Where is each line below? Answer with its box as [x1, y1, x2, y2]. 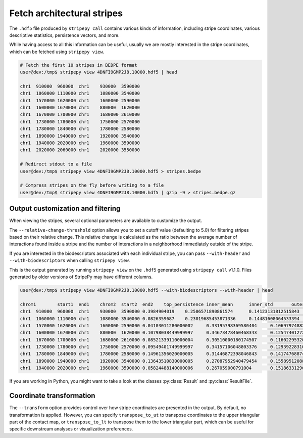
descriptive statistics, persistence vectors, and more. [9, 32, 120, 38]
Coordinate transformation [9, 391, 95, 400]
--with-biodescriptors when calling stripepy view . [9, 257, 130, 264]
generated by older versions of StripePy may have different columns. [9, 274, 153, 280]
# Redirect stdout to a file [20, 161, 92, 167]
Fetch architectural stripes [9, 8, 123, 19]
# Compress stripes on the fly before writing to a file [20, 183, 164, 188]
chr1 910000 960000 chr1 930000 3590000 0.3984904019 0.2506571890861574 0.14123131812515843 [20, 309, 300, 315]
